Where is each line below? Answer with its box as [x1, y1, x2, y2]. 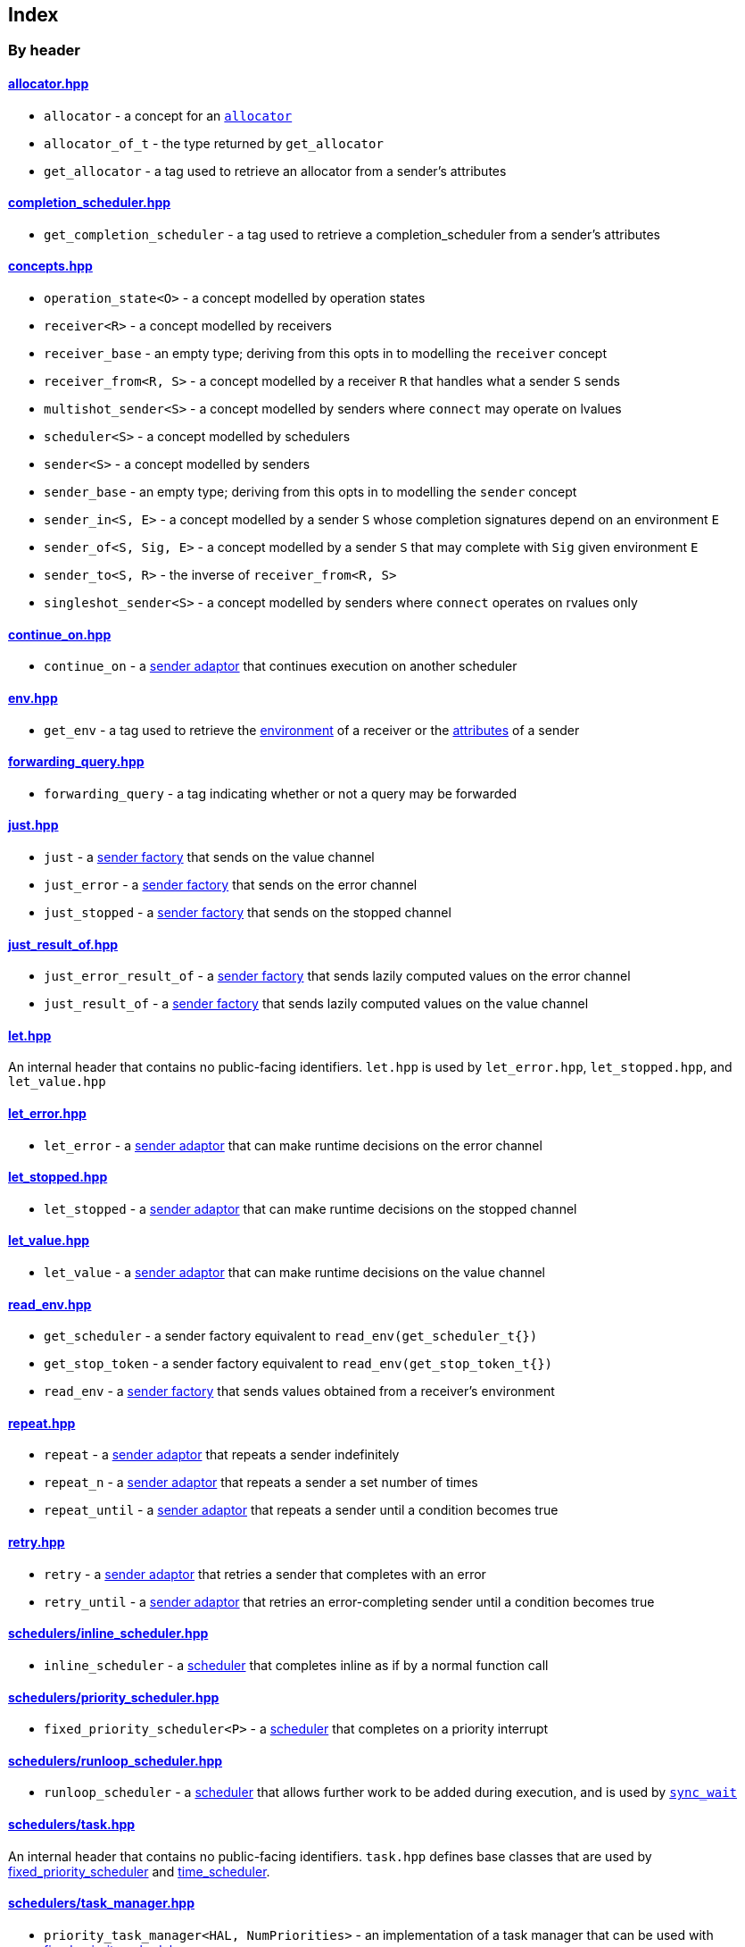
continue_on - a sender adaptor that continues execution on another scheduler [44, 658, 517, 674]
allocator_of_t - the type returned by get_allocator [44, 135, 384, 151]
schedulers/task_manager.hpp [8, 1895, 195, 1911]
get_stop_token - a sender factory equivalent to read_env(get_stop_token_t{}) [44, 1356, 553, 1372]
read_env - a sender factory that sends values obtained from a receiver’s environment [44, 1383, 555, 1400]
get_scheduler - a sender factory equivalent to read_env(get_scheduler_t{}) [44, 1328, 538, 1344]
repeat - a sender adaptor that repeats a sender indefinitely [44, 1447, 400, 1463]
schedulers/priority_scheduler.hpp [8, 1689, 219, 1705]
